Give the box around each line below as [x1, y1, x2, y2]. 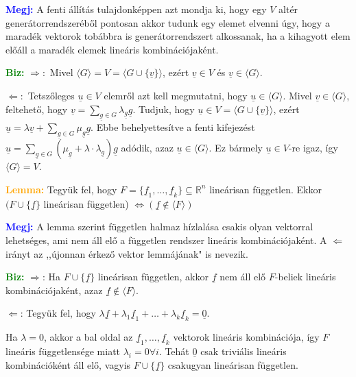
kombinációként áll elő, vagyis [5, 358, 131, 372]
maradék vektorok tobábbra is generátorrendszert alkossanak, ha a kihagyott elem [5, 29, 351, 43]
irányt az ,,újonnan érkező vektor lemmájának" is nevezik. [5, 246, 248, 260]
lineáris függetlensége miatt [5, 344, 121, 358]
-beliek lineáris [274, 269, 336, 284]
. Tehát [158, 344, 189, 358]
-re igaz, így [288, 141, 338, 155]
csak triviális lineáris [200, 344, 287, 358]
